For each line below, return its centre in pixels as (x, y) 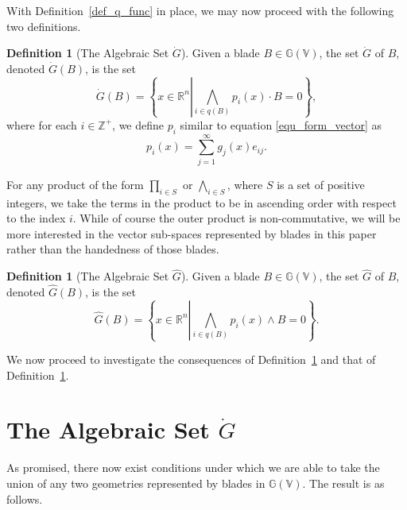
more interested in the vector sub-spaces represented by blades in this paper (192, 233)
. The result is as (343, 483)
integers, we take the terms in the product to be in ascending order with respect (202, 202)
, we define (138, 124)
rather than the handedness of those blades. (113, 249)
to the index (36, 218)
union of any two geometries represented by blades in (136, 483)
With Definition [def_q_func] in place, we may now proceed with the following (200, 10)
